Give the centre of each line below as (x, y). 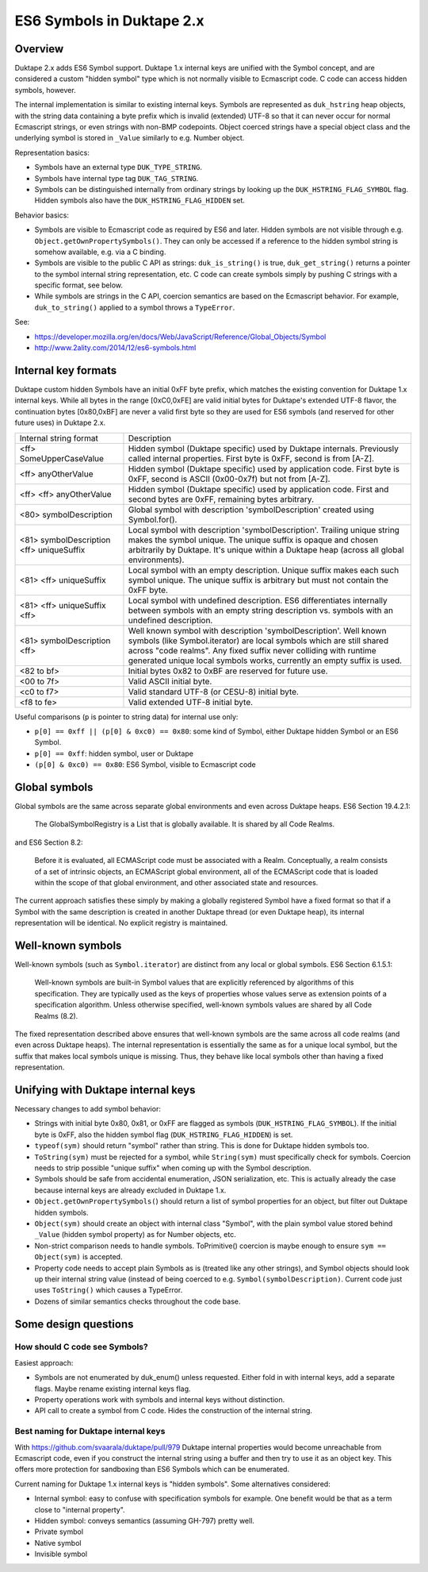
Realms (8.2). (56, 1015)
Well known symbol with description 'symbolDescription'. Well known (257, 630)
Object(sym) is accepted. (78, 1257)
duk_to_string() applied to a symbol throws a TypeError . (135, 307)
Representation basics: (52, 152)
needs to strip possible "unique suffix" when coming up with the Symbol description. (173, 1168)
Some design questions (74, 1324)
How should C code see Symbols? (81, 1347)
